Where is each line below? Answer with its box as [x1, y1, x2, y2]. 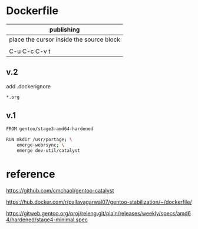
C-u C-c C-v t [9, 47, 51, 55]
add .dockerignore [6, 82, 51, 89]
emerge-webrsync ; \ [16, 142, 65, 148]
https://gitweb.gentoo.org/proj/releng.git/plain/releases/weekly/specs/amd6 [6, 210, 192, 217]
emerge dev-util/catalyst [16, 148, 81, 154]
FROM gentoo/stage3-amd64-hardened [6, 126, 94, 132]
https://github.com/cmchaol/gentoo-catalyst [6, 187, 114, 194]
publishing [49, 25, 80, 34]
